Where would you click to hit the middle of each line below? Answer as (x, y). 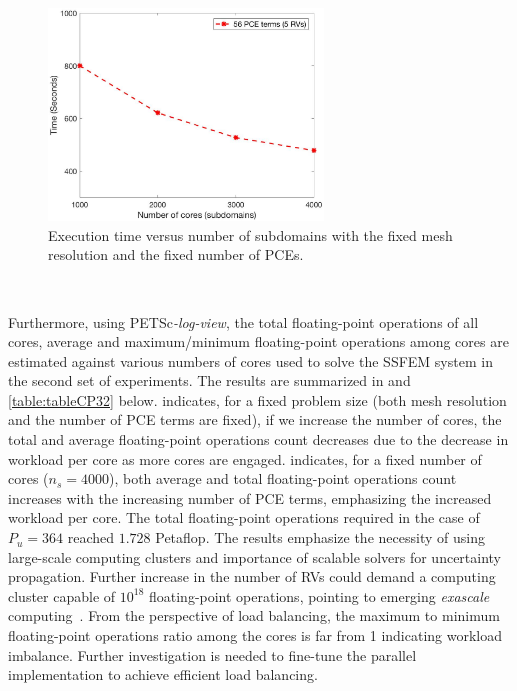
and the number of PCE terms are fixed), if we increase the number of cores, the (255, 419)
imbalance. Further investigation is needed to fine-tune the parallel (212, 654)
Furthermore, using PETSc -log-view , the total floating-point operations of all (243, 321)
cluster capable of (62, 595)
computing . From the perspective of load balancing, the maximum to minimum (254, 615)
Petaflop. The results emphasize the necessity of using (320, 537)
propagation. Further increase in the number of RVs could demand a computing (252, 576)
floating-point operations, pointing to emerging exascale (319, 595)
